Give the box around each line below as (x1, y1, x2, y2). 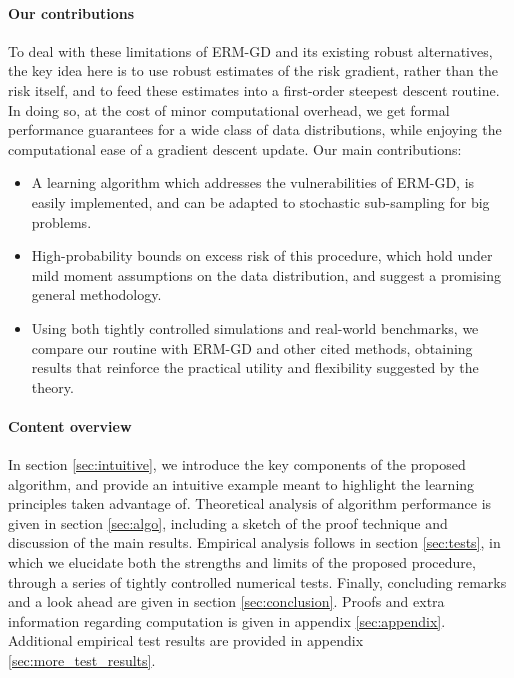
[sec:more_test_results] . (8, 650, 156, 671)
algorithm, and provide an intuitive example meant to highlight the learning (8, 473, 475, 494)
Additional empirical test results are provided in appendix (8, 630, 364, 651)
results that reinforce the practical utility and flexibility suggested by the (31, 357, 479, 378)
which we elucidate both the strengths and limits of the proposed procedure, (8, 552, 476, 573)
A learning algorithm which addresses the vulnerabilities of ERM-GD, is (31, 172, 475, 193)
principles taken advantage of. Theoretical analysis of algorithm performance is (8, 493, 492, 514)
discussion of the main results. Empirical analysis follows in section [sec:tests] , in (8, 532, 501, 553)
